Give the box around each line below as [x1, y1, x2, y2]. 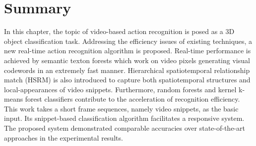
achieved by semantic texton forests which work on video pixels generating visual [4, 55, 250, 65]
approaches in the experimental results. [4, 132, 123, 143]
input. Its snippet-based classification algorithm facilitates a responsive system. [4, 113, 245, 123]
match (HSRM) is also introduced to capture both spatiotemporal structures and [4, 74, 251, 85]
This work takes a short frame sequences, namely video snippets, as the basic [4, 103, 239, 113]
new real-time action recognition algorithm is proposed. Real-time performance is [4, 45, 251, 56]
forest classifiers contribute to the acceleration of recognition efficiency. [25, 94, 240, 104]
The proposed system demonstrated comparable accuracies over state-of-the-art [4, 123, 245, 133]
